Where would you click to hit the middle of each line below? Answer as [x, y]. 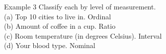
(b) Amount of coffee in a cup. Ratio [60, 26]
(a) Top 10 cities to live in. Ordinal [58, 16]
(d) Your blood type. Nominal [50, 45]
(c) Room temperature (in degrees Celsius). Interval [83, 35]
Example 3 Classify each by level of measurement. [80, 6]
